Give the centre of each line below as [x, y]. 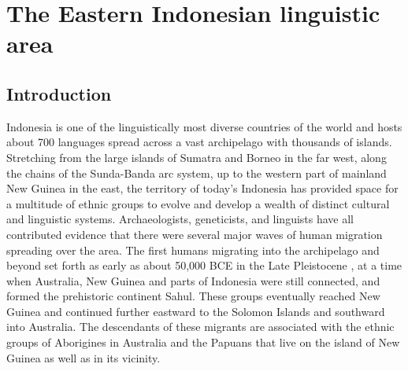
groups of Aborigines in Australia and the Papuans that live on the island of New [203, 342]
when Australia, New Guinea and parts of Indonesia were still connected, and [193, 280]
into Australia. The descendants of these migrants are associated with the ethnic [200, 327]
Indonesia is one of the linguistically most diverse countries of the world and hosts [204, 126]
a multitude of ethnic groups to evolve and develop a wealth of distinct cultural [198, 203]
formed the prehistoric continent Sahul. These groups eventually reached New [193, 296]
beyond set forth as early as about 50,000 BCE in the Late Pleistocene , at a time [204, 265]
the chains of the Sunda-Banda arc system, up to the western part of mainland [197, 173]
